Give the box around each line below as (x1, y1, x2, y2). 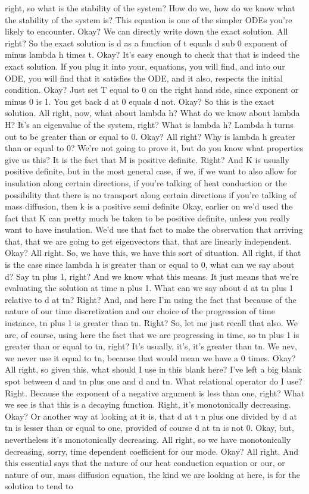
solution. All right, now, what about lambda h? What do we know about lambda (5, 107, 300, 119)
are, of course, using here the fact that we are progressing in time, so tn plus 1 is (5, 328, 299, 340)
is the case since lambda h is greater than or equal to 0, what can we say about (5, 258, 295, 271)
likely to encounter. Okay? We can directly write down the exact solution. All (5, 25, 288, 37)
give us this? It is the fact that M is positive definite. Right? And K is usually (5, 153, 289, 165)
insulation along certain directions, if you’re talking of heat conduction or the (5, 176, 287, 189)
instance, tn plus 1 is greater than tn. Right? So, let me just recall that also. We (5, 317, 298, 329)
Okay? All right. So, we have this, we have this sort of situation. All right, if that (5, 246, 301, 259)
